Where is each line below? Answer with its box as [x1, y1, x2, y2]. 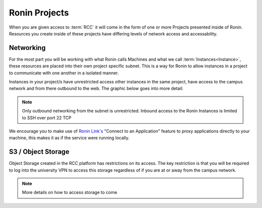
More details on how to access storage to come [22, 190, 117, 195]
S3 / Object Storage [9, 148, 70, 156]
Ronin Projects [9, 7, 69, 18]
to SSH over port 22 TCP [22, 114, 71, 121]
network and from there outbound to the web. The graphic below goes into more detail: [9, 85, 184, 92]
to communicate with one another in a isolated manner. [9, 70, 119, 76]
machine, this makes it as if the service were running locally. [9, 135, 130, 141]
